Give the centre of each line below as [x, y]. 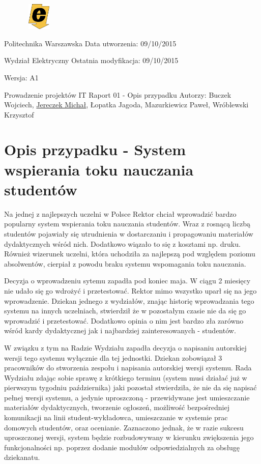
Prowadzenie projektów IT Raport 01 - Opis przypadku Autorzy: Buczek [118, 94]
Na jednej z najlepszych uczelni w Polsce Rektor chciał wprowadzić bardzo [120, 213]
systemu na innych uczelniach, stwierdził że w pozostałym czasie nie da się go [125, 311]
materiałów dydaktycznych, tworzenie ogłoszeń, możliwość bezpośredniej [117, 407]
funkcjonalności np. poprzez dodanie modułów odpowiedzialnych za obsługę [122, 447]
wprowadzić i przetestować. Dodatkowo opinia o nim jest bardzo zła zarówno [124, 320]
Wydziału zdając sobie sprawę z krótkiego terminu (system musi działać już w [126, 377]
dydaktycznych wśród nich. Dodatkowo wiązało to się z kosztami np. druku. [122, 243]
